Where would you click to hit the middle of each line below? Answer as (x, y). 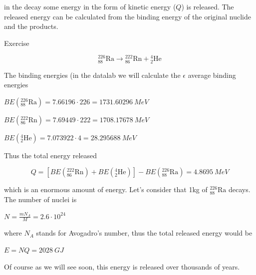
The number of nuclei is (40, 199)
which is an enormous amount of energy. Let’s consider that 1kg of (106, 189)
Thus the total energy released (51, 155)
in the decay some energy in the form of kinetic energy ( (90, 6)
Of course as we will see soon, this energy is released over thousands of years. (122, 266)
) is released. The (208, 6)
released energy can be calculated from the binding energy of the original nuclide (128, 16)
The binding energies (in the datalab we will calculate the (92, 75)
